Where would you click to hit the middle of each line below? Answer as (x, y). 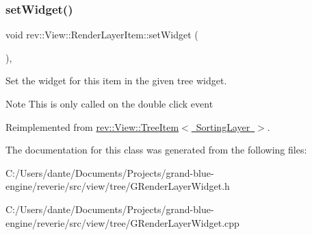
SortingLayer (223, 126)
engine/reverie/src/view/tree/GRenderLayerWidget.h (118, 186)
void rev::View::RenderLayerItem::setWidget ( (102, 35)
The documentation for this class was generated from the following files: (156, 150)
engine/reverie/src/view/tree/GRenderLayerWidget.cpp (122, 222)
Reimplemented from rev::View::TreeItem (92, 126)
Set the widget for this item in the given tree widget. (116, 81)
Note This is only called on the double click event (109, 103)
